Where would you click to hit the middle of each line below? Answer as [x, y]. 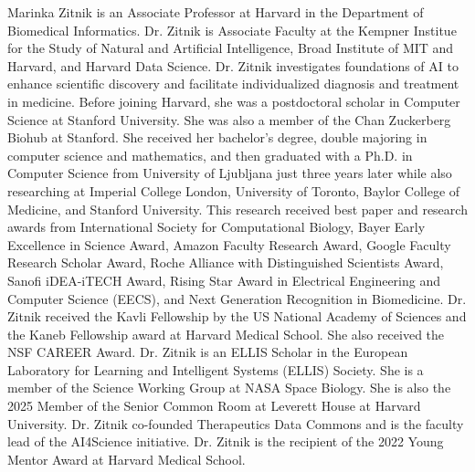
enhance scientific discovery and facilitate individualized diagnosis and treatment [233, 84]
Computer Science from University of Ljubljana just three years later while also [230, 173]
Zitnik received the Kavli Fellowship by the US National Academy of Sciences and [237, 316]
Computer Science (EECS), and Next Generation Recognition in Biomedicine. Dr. [237, 298]
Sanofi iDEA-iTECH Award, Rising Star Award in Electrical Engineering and [224, 280]
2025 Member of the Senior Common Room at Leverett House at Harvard [214, 406]
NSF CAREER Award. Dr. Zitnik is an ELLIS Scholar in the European [208, 352]
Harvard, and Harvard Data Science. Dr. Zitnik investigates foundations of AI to [233, 65]
